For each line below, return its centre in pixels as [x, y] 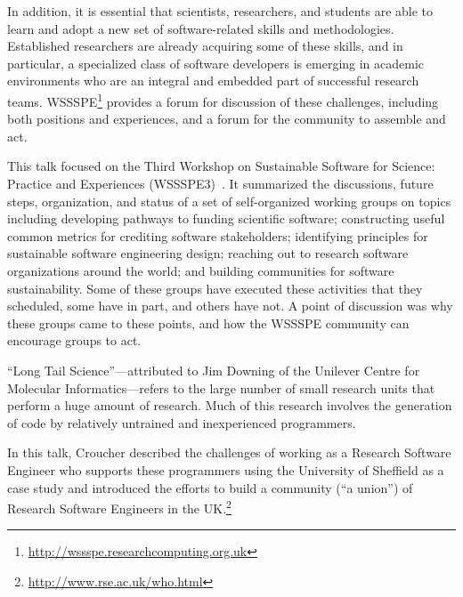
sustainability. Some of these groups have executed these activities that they [215, 288]
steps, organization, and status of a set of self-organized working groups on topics [229, 201]
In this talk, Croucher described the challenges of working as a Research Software [229, 452]
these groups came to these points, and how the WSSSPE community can [208, 323]
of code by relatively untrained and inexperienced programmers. [182, 422]
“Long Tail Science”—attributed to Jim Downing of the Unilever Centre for [214, 370]
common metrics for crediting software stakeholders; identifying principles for [218, 235]
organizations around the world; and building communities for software [201, 270]
